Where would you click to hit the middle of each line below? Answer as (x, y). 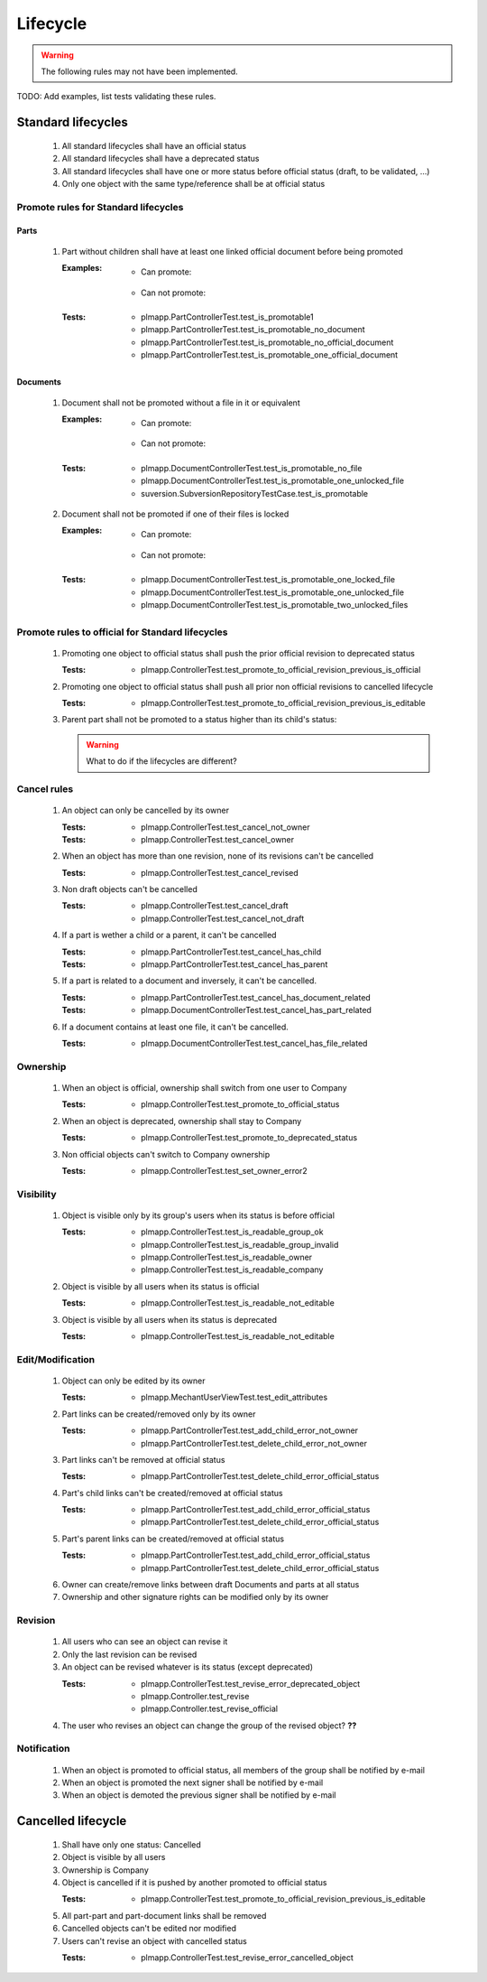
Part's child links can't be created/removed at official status (172, 1493)
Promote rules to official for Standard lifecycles (122, 632)
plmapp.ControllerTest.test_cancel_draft (215, 906)
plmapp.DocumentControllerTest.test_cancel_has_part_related (256, 1010)
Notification (43, 1749)
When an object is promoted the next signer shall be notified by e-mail (193, 1782)
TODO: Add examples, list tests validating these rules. (116, 97)
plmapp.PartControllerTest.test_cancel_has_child (231, 952)
